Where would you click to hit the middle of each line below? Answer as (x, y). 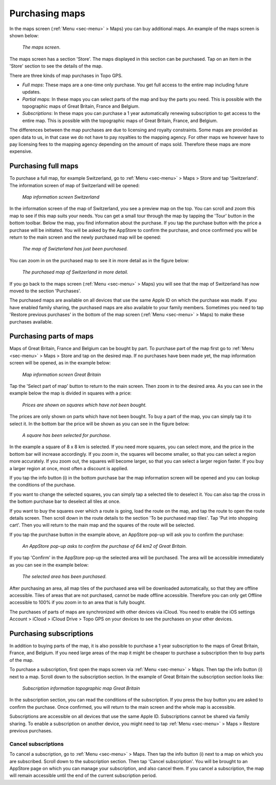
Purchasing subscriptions (51, 633)
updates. (31, 92)
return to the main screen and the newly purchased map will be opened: (85, 237)
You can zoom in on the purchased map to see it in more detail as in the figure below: (99, 260)
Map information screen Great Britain (62, 374)
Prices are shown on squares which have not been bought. (84, 405)
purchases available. (31, 321)
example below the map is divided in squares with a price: (71, 393)
